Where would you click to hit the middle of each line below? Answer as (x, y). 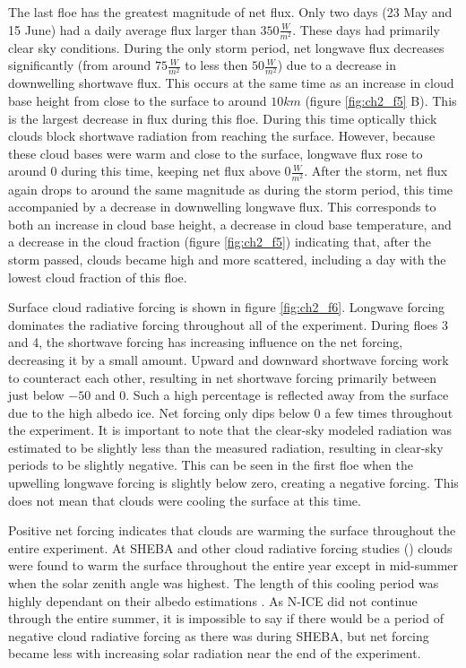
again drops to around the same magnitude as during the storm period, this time (231, 189)
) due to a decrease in (337, 65)
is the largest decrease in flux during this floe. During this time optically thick (223, 118)
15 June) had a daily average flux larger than (132, 29)
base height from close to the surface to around (138, 101)
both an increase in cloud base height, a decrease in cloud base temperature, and (230, 224)
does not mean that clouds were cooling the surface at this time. (185, 500)
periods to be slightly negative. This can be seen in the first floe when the (211, 465)
